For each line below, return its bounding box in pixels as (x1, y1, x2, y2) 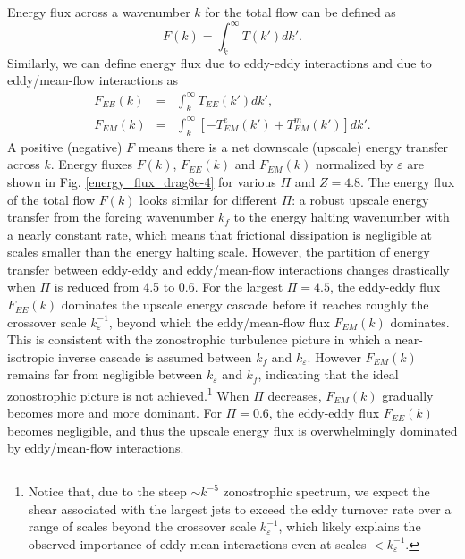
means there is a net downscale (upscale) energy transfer (138, 137, 448, 156)
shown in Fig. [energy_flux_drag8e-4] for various (7, 172, 276, 191)
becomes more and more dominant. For (7, 403, 222, 422)
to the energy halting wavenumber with (233, 208, 450, 226)
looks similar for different (139, 190, 278, 208)
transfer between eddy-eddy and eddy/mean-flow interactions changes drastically (7, 259, 450, 278)
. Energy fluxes (50, 155, 133, 174)
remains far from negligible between (7, 365, 203, 384)
